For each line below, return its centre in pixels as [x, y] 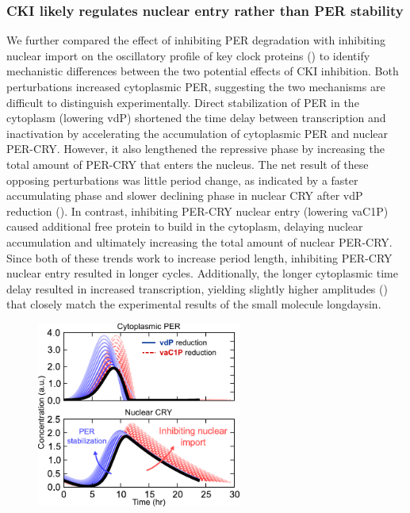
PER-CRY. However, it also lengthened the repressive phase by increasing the [195, 149]
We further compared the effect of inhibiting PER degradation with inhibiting [196, 40]
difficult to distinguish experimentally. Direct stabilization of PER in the [183, 102]
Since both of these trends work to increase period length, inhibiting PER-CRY [199, 257]
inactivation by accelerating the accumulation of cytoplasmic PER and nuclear [197, 133]
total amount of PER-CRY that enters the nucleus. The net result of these [188, 164]
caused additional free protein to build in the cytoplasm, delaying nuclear [185, 226]
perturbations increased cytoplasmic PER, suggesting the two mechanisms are [196, 86]
